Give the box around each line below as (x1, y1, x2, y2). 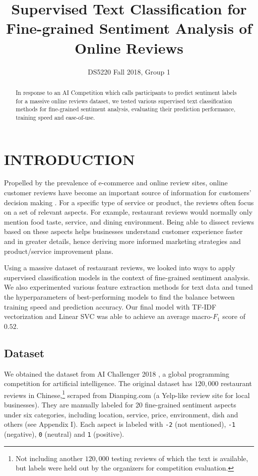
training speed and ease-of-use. (15, 113, 95, 121)
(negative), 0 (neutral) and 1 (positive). (4, 428, 124, 439)
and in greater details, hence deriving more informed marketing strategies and (4, 236, 241, 246)
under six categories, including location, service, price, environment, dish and (4, 409, 238, 419)
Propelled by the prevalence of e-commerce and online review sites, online (4, 177, 228, 188)
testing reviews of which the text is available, (111, 453, 248, 463)
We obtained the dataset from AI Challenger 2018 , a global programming (4, 368, 230, 379)
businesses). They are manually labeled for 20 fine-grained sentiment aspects (4, 399, 237, 409)
